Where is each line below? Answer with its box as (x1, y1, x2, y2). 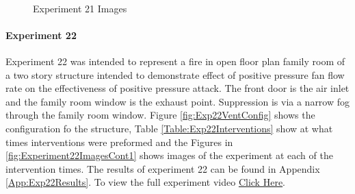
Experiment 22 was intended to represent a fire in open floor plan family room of (5, 53, 345, 68)
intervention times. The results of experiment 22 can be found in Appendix (5, 161, 320, 175)
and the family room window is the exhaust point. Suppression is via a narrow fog (5, 94, 350, 108)
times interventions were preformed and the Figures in (5, 134, 233, 149)
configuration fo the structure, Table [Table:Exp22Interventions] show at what (5, 121, 333, 135)
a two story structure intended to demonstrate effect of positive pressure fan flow (5, 67, 345, 82)
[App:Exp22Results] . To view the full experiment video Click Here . (5, 175, 286, 189)
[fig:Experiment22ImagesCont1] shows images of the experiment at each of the (5, 148, 333, 162)
